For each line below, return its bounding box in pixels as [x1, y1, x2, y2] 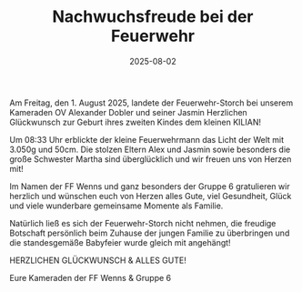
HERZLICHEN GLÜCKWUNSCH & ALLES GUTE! [9, 255, 186, 266]
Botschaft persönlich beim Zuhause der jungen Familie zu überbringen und [9, 227, 290, 238]
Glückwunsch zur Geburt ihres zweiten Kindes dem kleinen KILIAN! [9, 116, 262, 127]
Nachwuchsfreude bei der [52, 6, 254, 27]
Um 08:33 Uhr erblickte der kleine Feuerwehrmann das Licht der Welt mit [9, 134, 285, 145]
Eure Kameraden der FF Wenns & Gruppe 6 [9, 272, 171, 283]
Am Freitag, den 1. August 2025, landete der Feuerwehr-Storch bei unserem [9, 97, 294, 108]
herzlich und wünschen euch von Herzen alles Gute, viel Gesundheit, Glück [9, 190, 292, 201]
